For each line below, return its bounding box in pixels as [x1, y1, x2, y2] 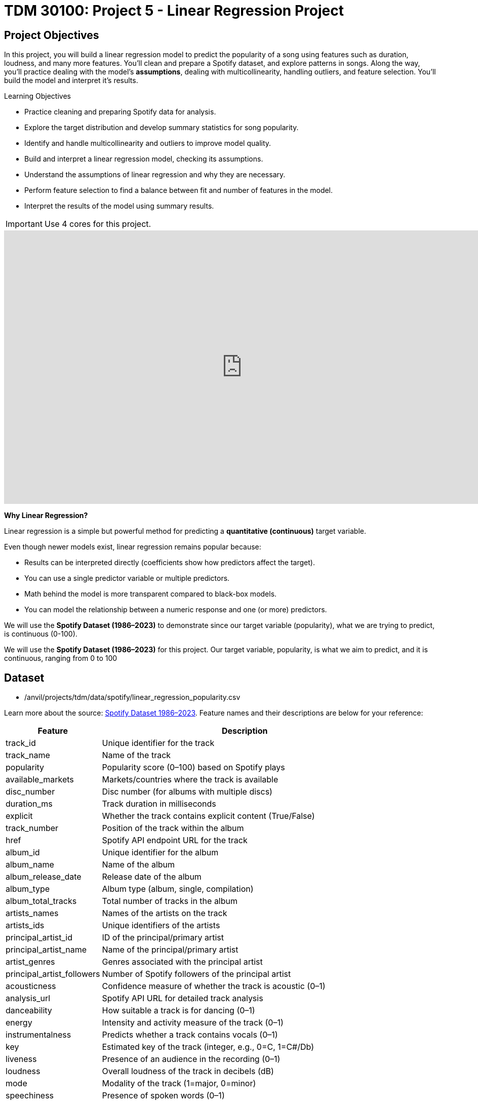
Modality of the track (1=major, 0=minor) [102, 1078, 256, 1089]
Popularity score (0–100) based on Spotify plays [102, 762, 285, 773]
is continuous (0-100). [4, 629, 77, 639]
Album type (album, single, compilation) [102, 884, 254, 894]
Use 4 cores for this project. [44, 219, 151, 229]
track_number [6, 823, 59, 834]
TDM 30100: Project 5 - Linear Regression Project [4, 2, 344, 19]
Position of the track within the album [102, 823, 244, 834]
